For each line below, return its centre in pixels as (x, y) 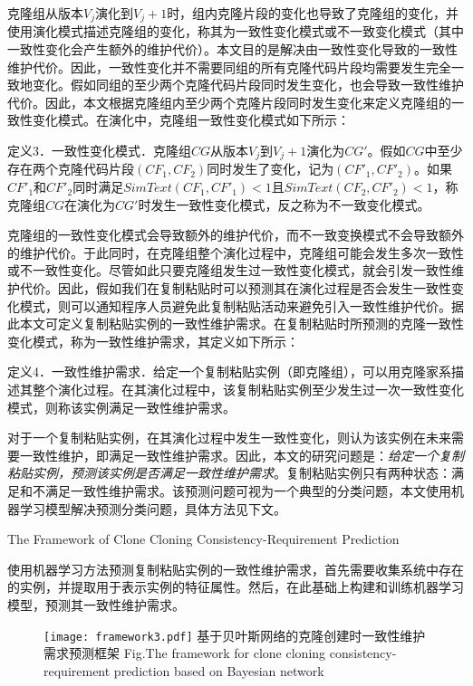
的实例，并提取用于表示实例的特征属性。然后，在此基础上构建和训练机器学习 (236, 587)
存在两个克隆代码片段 (71, 169)
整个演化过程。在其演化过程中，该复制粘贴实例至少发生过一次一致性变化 (248, 389)
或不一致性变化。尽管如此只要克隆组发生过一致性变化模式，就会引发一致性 (229, 270)
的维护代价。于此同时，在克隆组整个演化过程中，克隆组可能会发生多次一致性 (236, 252)
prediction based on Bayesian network (219, 670)
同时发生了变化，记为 (270, 169)
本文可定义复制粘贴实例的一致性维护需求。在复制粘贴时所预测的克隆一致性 (241, 324)
